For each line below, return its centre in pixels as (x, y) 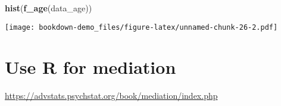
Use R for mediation (90, 67)
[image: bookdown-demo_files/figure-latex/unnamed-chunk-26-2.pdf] (141, 27)
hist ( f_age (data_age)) (49, 8)
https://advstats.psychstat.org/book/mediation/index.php (111, 96)
